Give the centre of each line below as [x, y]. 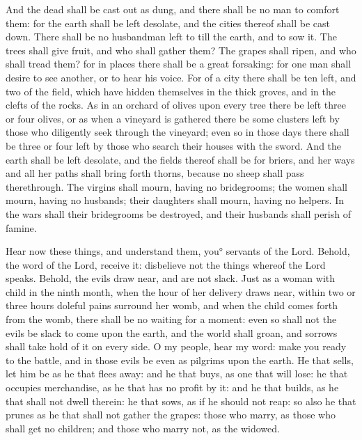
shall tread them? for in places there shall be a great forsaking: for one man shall [179, 64]
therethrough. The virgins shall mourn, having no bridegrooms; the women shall [176, 186]
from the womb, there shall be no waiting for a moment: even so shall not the [171, 319]
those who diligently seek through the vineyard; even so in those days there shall [178, 132]
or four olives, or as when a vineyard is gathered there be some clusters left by [173, 118]
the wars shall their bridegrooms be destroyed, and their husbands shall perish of [178, 213]
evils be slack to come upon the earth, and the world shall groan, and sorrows [172, 332]
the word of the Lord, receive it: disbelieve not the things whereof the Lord [166, 264]
